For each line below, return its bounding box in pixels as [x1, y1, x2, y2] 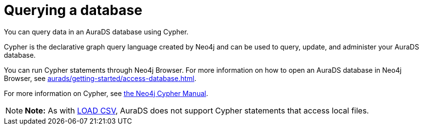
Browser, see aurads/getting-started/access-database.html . [4, 74, 196, 82]
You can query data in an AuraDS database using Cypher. [4, 27, 189, 36]
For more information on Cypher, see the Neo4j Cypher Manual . [4, 89, 208, 97]
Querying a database [4, 2, 142, 18]
